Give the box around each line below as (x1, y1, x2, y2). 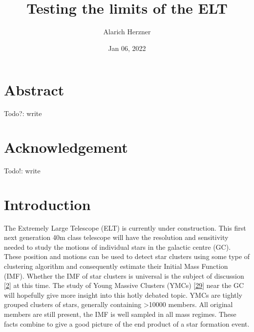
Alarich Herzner (103, 26, 151, 37)
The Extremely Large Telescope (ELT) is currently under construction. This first (4, 222, 246, 233)
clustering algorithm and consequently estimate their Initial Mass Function (4, 261, 228, 271)
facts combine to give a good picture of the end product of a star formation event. (4, 318, 250, 329)
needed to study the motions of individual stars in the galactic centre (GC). (4, 241, 231, 252)
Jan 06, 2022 (108, 43, 146, 53)
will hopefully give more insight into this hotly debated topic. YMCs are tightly (4, 289, 243, 300)
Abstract (4, 80, 64, 100)
